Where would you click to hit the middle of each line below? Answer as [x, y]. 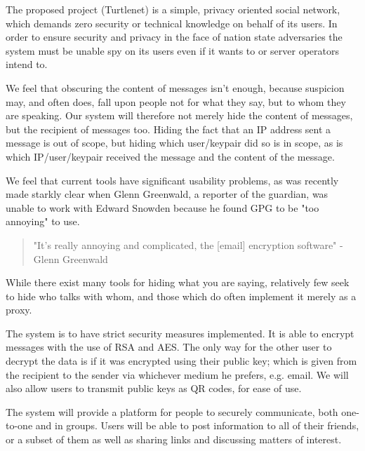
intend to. [27, 64]
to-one [19, 425]
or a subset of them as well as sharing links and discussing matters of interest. [174, 439]
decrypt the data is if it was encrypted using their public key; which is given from [181, 361]
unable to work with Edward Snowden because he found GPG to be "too [162, 207]
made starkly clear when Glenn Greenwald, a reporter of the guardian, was [167, 194]
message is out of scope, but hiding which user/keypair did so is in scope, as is [174, 143]
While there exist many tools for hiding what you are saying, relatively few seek [178, 282]
